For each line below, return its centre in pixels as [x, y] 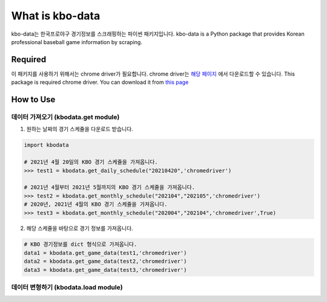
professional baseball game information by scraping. [77, 42]
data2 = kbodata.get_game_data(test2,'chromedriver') [105, 262]
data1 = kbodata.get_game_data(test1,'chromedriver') [105, 253]
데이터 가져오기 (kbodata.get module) [65, 117]
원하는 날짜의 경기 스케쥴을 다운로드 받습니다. [80, 129]
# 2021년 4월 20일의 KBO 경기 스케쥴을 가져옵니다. [91, 162]
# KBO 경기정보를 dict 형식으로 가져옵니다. [81, 244]
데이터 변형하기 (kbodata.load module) [67, 287]
